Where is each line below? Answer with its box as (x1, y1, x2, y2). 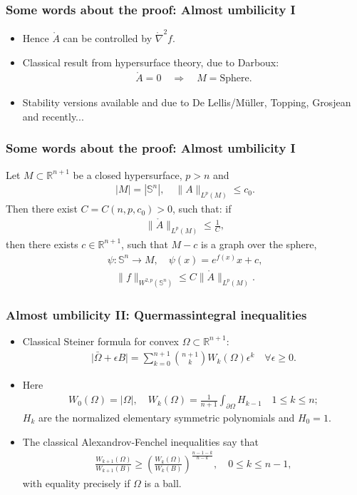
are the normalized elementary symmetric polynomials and (38, 410, 295, 424)
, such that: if (172, 201, 232, 216)
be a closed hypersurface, (73, 167, 182, 182)
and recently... (22, 108, 84, 123)
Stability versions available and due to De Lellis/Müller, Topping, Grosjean (22, 95, 351, 110)
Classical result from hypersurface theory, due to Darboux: (22, 54, 279, 69)
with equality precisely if (22, 475, 130, 490)
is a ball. (144, 475, 182, 490)
